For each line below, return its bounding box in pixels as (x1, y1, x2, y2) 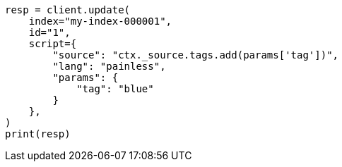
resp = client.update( (5, 4, 131, 16)
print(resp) (5, 128, 71, 140)
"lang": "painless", (52, 61, 166, 72)
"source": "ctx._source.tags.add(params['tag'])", (52, 49, 339, 61)
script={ (28, 38, 77, 49)
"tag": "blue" (76, 83, 154, 94)
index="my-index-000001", (28, 16, 172, 27)
